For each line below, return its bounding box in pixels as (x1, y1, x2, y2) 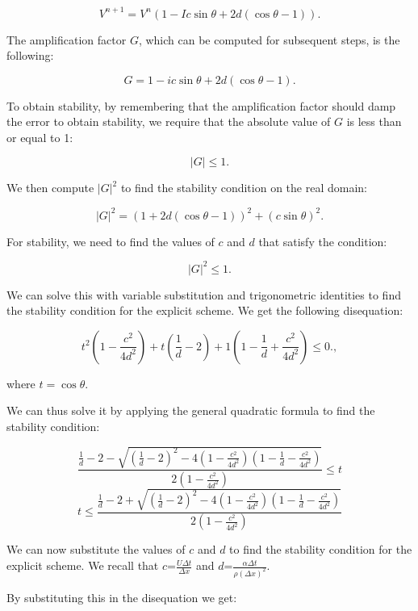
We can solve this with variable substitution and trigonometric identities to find (6, 286, 401, 303)
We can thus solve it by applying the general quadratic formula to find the (6, 402, 375, 419)
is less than (346, 113, 402, 130)
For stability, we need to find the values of (6, 232, 215, 249)
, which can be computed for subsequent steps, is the (138, 31, 400, 48)
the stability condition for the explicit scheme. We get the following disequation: (6, 302, 403, 319)
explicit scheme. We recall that (6, 557, 159, 574)
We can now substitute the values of (6, 541, 186, 558)
